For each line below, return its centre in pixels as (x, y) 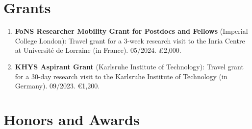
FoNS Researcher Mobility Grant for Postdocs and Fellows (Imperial (131, 31)
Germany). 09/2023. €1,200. (57, 86)
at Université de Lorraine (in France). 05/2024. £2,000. (98, 50)
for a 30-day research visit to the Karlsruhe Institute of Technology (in (121, 76)
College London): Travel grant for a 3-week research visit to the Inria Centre (130, 40)
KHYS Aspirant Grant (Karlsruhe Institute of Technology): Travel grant (129, 66)
